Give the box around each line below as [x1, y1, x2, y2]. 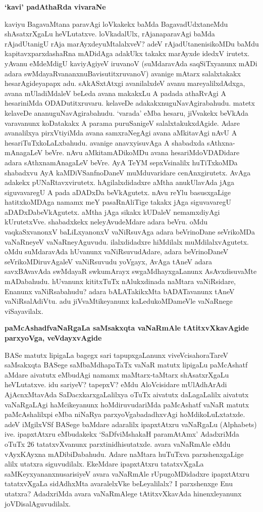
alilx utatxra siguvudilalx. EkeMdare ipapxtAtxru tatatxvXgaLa [5, 458, 204, 469]
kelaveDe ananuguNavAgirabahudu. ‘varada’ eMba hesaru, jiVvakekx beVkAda [5, 107, 248, 118]
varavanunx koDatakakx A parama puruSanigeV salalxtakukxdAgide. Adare [5, 117, 240, 128]
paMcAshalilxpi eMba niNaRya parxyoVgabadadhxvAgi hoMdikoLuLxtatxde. [5, 409, 245, 420]
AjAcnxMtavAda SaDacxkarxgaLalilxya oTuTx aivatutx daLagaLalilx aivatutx [5, 389, 249, 399]
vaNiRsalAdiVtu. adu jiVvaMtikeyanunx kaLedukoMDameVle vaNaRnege [5, 296, 233, 306]
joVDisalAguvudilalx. [5, 498, 71, 508]
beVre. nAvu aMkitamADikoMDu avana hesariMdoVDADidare [44, 147, 240, 158]
